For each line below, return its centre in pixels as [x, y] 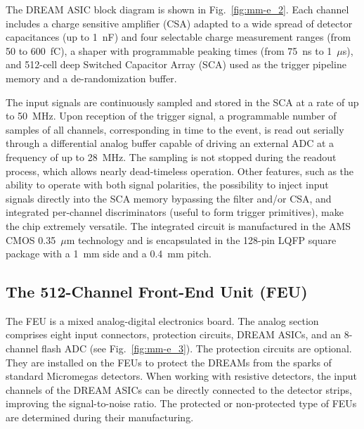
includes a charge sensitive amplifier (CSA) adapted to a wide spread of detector [179, 23]
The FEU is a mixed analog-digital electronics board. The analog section [162, 320]
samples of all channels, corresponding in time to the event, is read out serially [175, 129]
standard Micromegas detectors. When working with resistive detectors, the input [182, 376]
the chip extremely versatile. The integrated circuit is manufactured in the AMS [178, 225]
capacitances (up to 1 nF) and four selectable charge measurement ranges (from [178, 37]
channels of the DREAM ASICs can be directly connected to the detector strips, [179, 389]
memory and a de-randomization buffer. [91, 78]
